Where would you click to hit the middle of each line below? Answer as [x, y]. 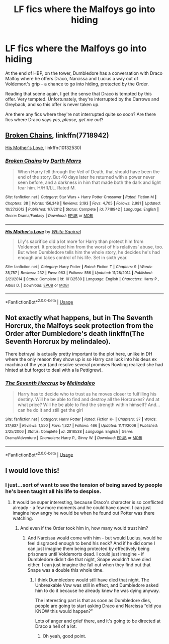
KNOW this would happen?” [64, 611]
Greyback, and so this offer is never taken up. [52, 104]
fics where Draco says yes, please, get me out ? [54, 119]
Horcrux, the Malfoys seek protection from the [79, 326]
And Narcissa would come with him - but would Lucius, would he [95, 538]
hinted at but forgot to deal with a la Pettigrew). [54, 370]
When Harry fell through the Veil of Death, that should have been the [89, 172]
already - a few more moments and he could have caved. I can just [81, 508]
